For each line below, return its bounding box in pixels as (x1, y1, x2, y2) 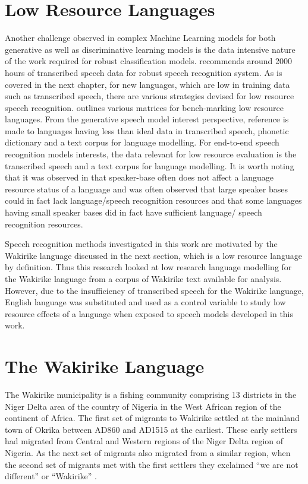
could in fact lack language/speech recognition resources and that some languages (5, 194, 302, 207)
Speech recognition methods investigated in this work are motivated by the (5, 238, 278, 250)
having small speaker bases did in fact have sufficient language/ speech (5, 206, 262, 219)
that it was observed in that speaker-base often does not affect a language (5, 171, 274, 184)
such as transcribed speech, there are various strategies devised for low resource (5, 90, 294, 102)
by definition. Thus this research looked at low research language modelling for (5, 261, 292, 273)
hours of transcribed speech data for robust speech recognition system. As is (5, 66, 282, 78)
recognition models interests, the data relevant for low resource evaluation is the (5, 148, 297, 160)
